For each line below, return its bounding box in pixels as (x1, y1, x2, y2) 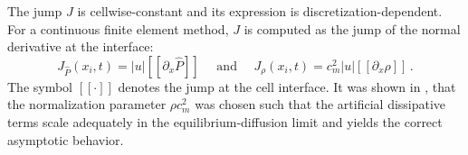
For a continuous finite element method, (7, 19, 229, 38)
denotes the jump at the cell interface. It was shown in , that (118, 77, 456, 96)
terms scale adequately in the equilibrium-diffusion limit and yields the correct (7, 112, 443, 131)
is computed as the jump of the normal (244, 19, 461, 38)
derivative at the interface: (7, 37, 154, 56)
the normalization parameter (7, 95, 167, 114)
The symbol (7, 77, 73, 96)
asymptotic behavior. (7, 130, 124, 149)
